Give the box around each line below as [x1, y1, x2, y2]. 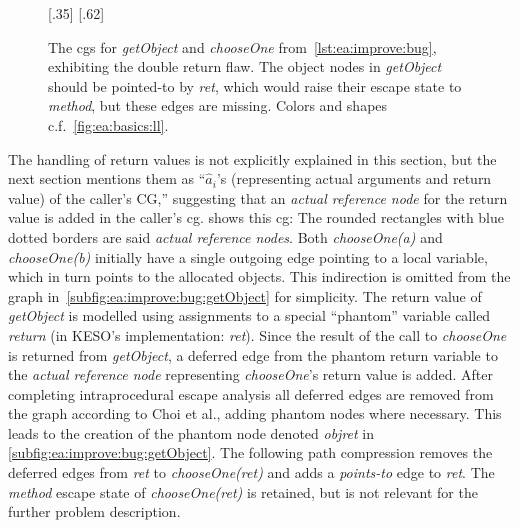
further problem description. [8, 501, 181, 522]
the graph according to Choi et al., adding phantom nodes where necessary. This [8, 403, 502, 424]
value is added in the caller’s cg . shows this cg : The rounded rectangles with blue [8, 207, 505, 228]
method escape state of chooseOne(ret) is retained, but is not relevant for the [8, 481, 478, 502]
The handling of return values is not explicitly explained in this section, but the [8, 148, 497, 169]
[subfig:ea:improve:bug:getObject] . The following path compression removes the [8, 442, 493, 463]
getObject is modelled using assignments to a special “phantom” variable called [8, 305, 491, 326]
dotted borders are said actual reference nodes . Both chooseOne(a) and [8, 226, 443, 247]
